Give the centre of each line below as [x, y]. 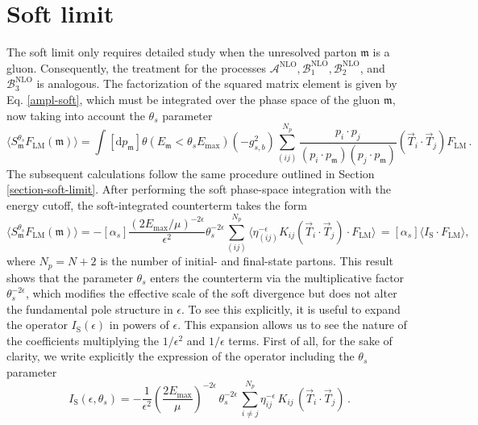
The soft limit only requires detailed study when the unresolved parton [182, 52]
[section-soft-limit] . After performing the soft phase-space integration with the [199, 189]
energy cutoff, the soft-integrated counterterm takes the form [157, 204]
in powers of [139, 325]
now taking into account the [76, 115]
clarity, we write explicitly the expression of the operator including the [181, 356]
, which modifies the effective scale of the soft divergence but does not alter [211, 293]
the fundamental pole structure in [90, 308]
